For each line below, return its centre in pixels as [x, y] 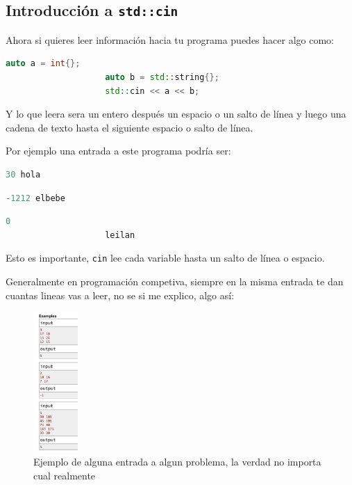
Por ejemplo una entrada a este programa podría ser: [118, 151]
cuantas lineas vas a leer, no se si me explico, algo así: [120, 295]
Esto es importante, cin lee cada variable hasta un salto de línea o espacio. [165, 258]
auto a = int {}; [43, 64]
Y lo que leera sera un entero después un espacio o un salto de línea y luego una [176, 114]
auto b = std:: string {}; [162, 77]
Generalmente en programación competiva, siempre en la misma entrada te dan [175, 281]
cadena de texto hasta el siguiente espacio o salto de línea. [129, 127]
